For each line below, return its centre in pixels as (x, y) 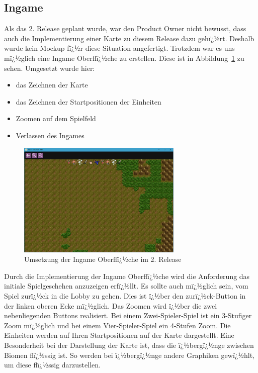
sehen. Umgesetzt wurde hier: (50, 68)
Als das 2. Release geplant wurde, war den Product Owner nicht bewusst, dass (125, 28)
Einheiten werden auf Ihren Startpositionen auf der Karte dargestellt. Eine (119, 335)
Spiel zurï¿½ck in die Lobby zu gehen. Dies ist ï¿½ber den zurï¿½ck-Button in (125, 296)
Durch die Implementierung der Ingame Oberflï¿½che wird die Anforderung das (127, 276)
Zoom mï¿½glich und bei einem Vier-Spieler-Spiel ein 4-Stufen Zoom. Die (117, 325)
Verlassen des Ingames (50, 135)
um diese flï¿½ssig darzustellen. (52, 365)
